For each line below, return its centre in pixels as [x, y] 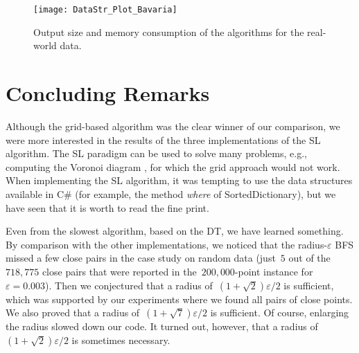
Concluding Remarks [108, 93]
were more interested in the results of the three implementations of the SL [163, 139]
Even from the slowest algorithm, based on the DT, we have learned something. [175, 231]
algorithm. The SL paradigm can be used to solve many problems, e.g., [156, 153]
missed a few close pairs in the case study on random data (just [141, 258]
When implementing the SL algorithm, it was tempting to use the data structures [179, 180]
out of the [309, 258]
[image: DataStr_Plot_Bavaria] [105, 10]
